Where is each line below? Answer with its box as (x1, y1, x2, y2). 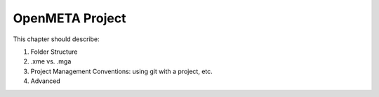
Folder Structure (30, 47, 78, 56)
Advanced (30, 77, 60, 85)
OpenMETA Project (13, 10, 126, 26)
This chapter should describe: (13, 35, 100, 43)
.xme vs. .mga (30, 57, 72, 66)
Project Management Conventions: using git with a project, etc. (30, 67, 213, 75)
